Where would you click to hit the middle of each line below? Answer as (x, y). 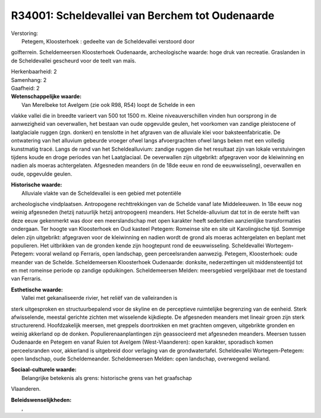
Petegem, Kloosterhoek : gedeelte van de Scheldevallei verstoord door (108, 41)
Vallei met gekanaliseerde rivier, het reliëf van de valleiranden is (100, 298)
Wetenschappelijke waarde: (46, 96)
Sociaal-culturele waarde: (44, 370)
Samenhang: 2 (29, 80)
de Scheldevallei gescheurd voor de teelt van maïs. (74, 61)
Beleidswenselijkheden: (41, 400)
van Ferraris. (26, 278)
